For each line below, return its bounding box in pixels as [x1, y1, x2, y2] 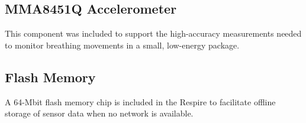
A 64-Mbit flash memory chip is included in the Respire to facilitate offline [5, 95, 276, 108]
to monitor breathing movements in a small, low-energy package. [5, 38, 240, 51]
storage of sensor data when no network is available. [5, 107, 194, 119]
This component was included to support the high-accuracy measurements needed [5, 27, 302, 40]
